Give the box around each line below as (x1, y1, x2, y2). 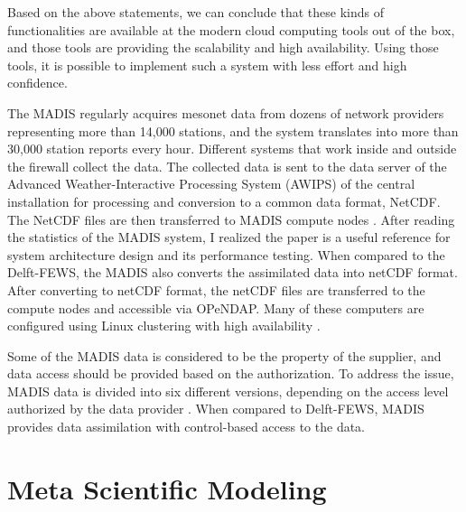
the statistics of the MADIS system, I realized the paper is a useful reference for (7, 228, 451, 247)
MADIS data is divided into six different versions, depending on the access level (7, 381, 449, 400)
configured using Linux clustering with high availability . (7, 316, 321, 335)
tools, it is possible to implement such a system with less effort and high (7, 55, 407, 74)
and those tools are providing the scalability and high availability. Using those (7, 38, 439, 57)
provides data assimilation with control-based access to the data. (7, 417, 366, 436)
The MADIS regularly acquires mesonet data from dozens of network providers (7, 103, 444, 122)
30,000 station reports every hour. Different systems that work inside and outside (7, 139, 457, 158)
